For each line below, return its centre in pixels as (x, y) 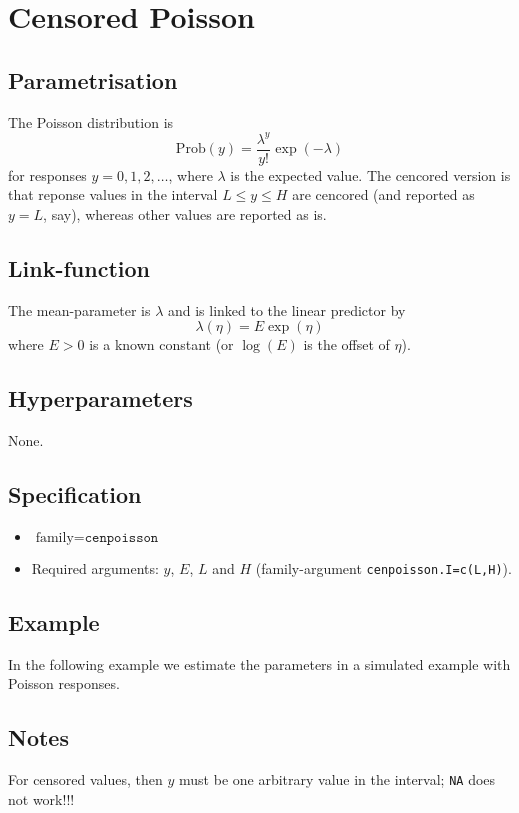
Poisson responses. (64, 683)
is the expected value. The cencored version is (370, 174)
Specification (75, 494)
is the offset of (346, 344)
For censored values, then (85, 779)
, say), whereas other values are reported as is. (185, 213)
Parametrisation (93, 79)
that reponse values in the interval (113, 194)
